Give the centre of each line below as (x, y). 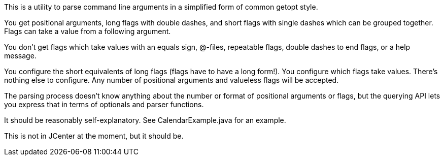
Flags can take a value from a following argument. (88, 31)
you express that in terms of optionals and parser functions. (104, 104)
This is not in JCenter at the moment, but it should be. (94, 136)
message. (20, 56)
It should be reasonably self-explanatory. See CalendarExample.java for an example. (145, 120)
